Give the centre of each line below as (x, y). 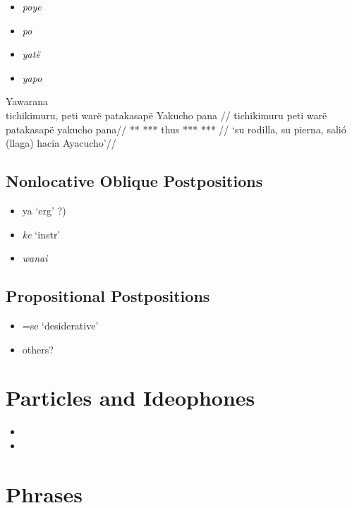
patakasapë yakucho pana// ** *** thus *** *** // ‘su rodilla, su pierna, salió (176, 129)
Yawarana (27, 101)
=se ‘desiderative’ (60, 325)
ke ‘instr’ (41, 234)
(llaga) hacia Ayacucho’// (61, 143)
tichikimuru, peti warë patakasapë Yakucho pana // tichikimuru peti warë (166, 115)
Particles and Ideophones (131, 398)
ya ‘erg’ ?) (44, 210)
